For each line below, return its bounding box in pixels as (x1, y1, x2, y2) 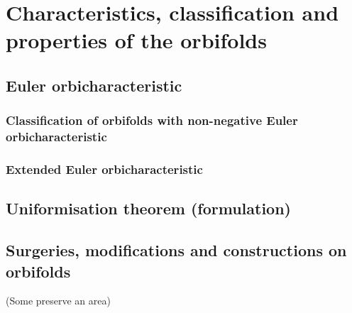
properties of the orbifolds (6, 26, 267, 55)
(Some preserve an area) (6, 293, 111, 308)
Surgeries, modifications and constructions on (6, 239, 347, 261)
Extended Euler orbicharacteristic (6, 160, 203, 178)
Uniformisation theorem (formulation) (6, 197, 292, 219)
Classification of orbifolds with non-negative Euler (6, 111, 298, 129)
